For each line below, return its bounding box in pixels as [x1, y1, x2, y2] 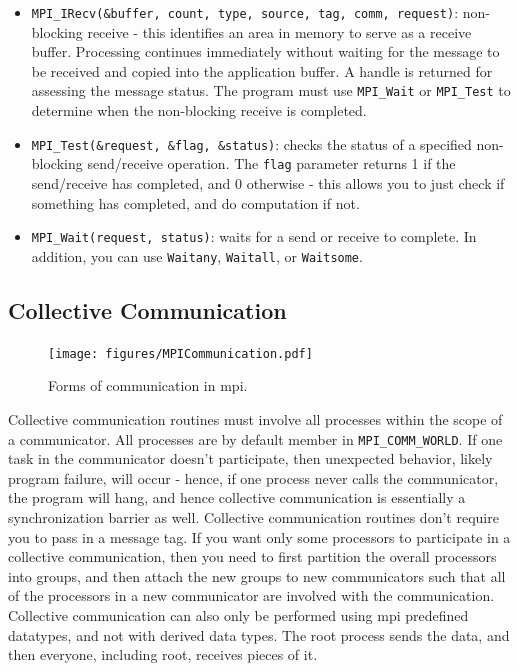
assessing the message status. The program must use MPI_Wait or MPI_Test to [31, 80, 511, 101]
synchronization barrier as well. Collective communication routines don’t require [8, 506, 499, 527]
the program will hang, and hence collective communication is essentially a [8, 487, 466, 508]
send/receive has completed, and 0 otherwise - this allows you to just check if [31, 173, 505, 193]
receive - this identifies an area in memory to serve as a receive [87, 21, 472, 42]
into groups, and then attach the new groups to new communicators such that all [8, 565, 506, 586]
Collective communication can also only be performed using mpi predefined [8, 604, 469, 625]
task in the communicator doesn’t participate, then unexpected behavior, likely [8, 448, 493, 469]
